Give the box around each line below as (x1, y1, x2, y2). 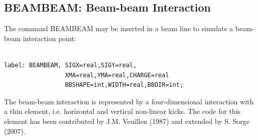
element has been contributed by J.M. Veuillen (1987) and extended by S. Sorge (4, 115, 249, 126)
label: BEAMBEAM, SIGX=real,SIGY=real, (4, 61, 137, 69)
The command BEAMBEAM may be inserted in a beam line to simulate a (4, 23, 233, 34)
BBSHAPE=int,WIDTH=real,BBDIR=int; (65, 81, 183, 89)
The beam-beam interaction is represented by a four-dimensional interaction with (4, 96, 254, 106)
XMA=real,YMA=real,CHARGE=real (65, 71, 169, 79)
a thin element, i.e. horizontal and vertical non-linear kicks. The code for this (4, 106, 241, 116)
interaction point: (23, 33, 76, 43)
